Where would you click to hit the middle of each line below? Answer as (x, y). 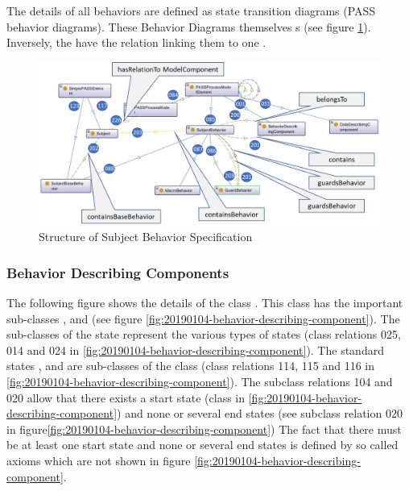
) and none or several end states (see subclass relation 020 (260, 413)
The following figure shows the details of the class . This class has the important (205, 303)
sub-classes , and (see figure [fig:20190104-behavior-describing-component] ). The (203, 318)
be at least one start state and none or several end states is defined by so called (202, 445)
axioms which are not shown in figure (99, 461)
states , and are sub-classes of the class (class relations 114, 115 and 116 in (191, 366)
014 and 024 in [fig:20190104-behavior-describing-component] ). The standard (195, 350)
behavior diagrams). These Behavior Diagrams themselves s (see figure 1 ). (189, 26)
